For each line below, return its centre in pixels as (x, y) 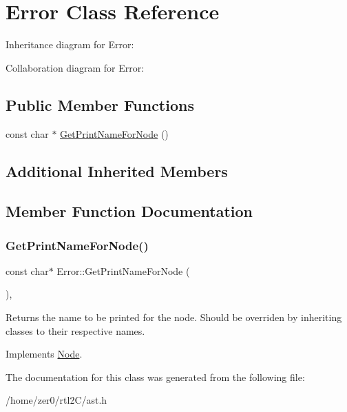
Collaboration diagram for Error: (75, 67)
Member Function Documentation (129, 211)
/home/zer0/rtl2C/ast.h (56, 400)
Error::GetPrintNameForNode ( (123, 270)
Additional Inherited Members (117, 171)
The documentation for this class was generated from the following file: (155, 377)
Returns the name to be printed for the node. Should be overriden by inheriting (174, 317)
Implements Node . (44, 354)
